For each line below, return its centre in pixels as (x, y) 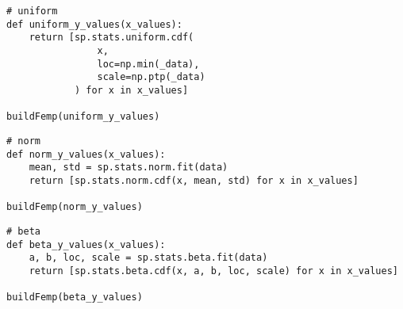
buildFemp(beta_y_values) (75, 298)
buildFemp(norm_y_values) (75, 207)
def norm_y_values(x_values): (86, 154)
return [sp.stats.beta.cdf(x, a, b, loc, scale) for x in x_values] (213, 271)
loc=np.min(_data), (148, 64)
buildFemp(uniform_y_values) (83, 117)
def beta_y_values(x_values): (86, 244)
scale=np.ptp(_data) (151, 77)
